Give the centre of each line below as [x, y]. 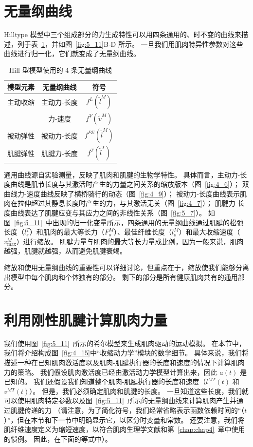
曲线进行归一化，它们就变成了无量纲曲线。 [72, 53]
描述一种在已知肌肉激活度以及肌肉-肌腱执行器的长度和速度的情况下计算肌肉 [124, 362]
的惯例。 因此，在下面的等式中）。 [58, 438]
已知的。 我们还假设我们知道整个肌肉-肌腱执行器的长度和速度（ [105, 381]
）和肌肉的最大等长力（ [67, 232]
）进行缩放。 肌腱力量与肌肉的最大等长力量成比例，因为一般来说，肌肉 [130, 241]
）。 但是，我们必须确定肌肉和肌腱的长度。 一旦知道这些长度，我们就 [139, 391]
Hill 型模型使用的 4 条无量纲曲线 [60, 69]
